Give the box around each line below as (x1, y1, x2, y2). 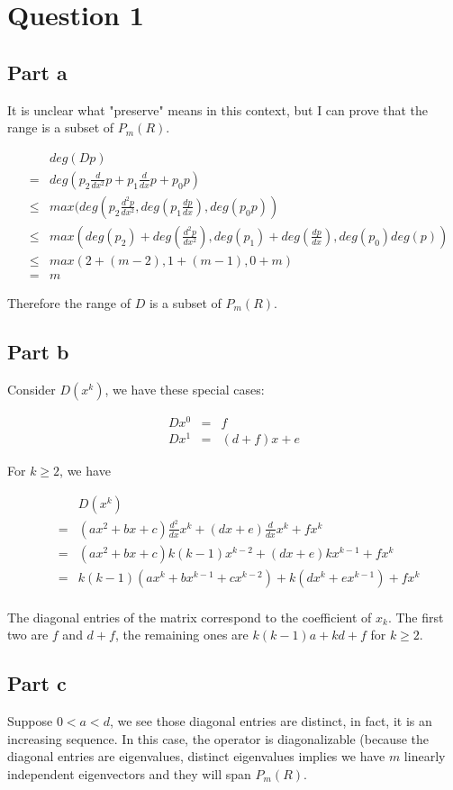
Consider (7, 379, 56, 398)
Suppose (7, 712, 53, 731)
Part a (7, 58, 68, 86)
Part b (7, 337, 69, 365)
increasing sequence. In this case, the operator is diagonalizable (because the (7, 729, 429, 748)
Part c (7, 669, 67, 697)
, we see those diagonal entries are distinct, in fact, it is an (109, 712, 432, 731)
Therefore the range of (7, 293, 131, 312)
